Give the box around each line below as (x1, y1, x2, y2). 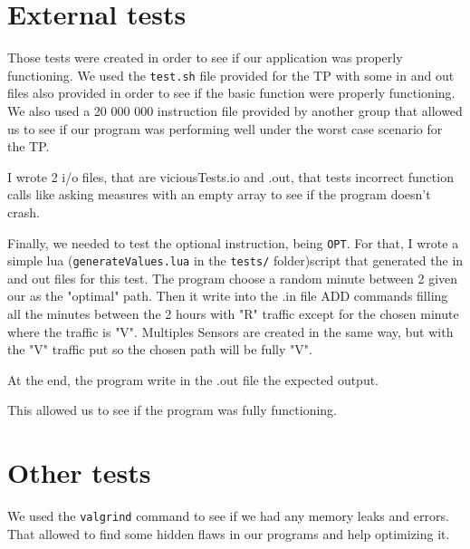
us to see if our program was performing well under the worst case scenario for (7, 119, 443, 138)
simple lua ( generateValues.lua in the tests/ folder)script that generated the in (7, 251, 464, 270)
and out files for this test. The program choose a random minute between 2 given (7, 268, 458, 287)
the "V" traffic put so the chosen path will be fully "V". (7, 340, 312, 359)
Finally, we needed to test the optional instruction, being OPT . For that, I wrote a (7, 233, 459, 252)
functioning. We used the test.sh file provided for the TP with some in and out (7, 65, 455, 84)
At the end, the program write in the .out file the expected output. (7, 370, 379, 389)
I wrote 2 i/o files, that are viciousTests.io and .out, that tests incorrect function (7, 167, 454, 186)
